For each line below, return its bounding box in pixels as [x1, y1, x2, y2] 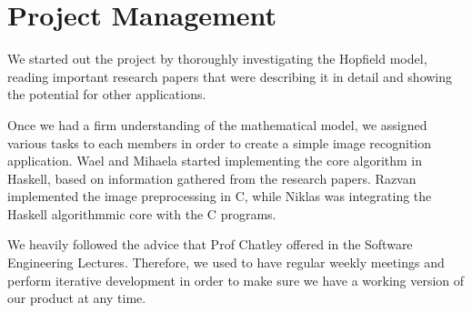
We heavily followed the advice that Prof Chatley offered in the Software [7, 235, 413, 254]
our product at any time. [7, 288, 146, 308]
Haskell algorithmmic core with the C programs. [7, 204, 276, 223]
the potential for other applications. [7, 85, 206, 104]
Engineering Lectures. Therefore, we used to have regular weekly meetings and [7, 253, 445, 272]
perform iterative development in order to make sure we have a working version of [7, 270, 465, 289]
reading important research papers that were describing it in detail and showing [7, 66, 453, 86]
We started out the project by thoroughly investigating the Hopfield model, [7, 49, 427, 68]
